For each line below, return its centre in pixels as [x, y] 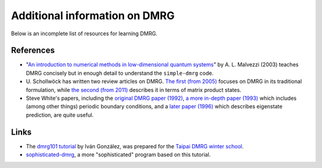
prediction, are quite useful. [60, 115]
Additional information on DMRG [93, 16]
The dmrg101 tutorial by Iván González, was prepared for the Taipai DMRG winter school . [135, 146]
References [33, 51]
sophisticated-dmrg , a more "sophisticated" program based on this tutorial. [118, 155]
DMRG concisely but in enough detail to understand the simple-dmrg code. [120, 73]
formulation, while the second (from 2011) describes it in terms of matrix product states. [134, 90]
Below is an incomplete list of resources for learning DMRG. [84, 33]
